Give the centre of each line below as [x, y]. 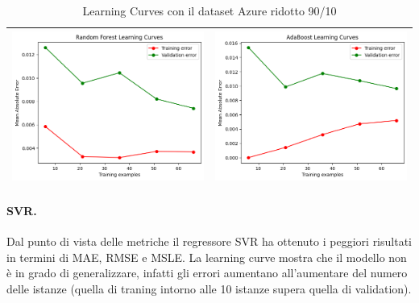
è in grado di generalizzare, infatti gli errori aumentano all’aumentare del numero [207, 273]
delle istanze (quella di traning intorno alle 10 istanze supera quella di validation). [209, 288]
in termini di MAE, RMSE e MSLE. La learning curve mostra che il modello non [207, 257]
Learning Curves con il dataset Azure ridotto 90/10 [209, 10]
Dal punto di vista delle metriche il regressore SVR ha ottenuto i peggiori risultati [209, 241]
